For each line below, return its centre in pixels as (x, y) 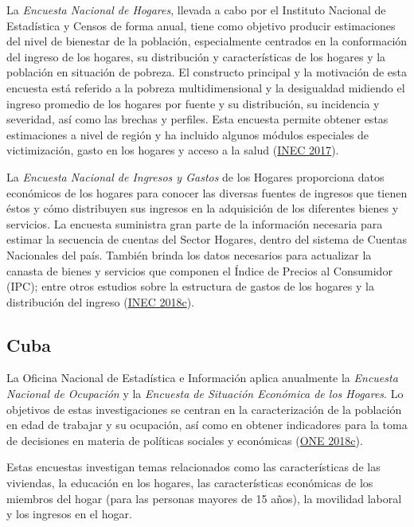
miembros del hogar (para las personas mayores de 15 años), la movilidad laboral (204, 498)
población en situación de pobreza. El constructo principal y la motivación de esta (207, 72)
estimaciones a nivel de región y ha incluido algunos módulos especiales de (188, 134)
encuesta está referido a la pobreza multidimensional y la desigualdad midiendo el (206, 87)
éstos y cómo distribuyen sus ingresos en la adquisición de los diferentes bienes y (203, 208)
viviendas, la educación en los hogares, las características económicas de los (190, 483)
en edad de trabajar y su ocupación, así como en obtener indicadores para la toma (207, 425)
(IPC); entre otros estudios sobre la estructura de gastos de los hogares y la (190, 286)
